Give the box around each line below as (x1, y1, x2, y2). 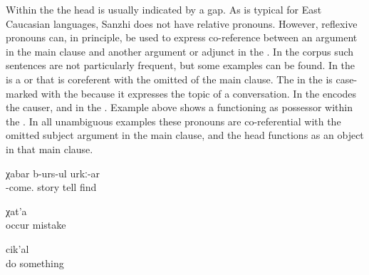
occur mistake (6, 217, 66, 232)
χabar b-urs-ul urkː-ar (6, 165, 100, 180)
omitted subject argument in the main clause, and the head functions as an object (6, 128, 364, 142)
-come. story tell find (6, 180, 97, 194)
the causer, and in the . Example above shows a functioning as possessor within (6, 100, 353, 115)
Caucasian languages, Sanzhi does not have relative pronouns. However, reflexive (6, 16, 358, 31)
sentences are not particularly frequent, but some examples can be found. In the (6, 58, 355, 73)
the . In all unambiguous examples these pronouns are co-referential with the (6, 113, 341, 128)
